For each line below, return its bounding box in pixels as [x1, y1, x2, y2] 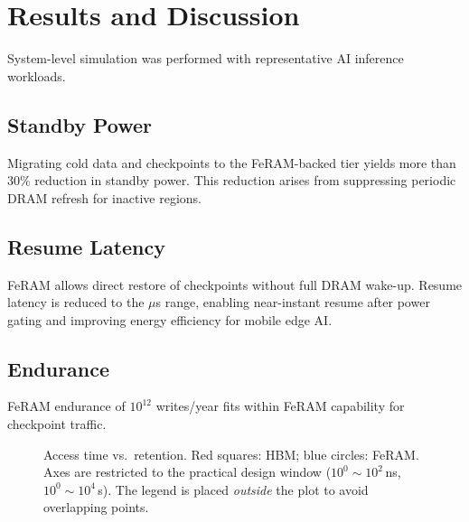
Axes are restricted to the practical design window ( [43, 462, 332, 481]
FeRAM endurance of [7, 396, 126, 415]
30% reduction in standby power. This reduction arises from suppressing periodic [7, 171, 456, 190]
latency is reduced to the [7, 293, 145, 312]
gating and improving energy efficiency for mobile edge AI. [7, 310, 333, 329]
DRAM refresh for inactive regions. [7, 188, 202, 207]
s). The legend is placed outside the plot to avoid [98, 480, 369, 499]
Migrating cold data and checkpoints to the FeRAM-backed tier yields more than [7, 153, 456, 172]
